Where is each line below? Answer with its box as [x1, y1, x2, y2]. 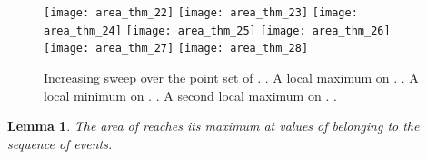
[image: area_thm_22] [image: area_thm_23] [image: [44, 6, 358, 19]
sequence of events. [7, 134, 113, 153]
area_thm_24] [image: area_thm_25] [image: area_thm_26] [44, 24, 391, 37]
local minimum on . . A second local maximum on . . [44, 85, 337, 104]
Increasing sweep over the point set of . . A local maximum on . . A [44, 67, 419, 86]
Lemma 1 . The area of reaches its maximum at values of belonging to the [7, 116, 420, 135]
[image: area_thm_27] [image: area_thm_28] [44, 42, 309, 55]
